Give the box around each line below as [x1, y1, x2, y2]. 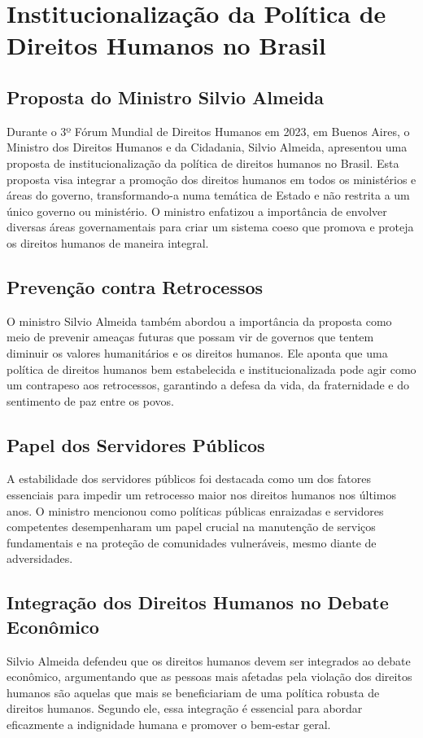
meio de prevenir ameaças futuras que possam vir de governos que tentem [7, 328, 374, 345]
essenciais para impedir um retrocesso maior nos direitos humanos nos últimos [7, 486, 396, 503]
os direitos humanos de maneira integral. [7, 234, 209, 251]
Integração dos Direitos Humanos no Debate [7, 590, 389, 615]
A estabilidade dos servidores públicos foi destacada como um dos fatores [7, 470, 371, 487]
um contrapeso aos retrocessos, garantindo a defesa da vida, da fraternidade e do [7, 376, 409, 393]
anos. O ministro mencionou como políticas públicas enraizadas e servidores [7, 502, 384, 519]
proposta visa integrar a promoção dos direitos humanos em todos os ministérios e [7, 170, 416, 187]
